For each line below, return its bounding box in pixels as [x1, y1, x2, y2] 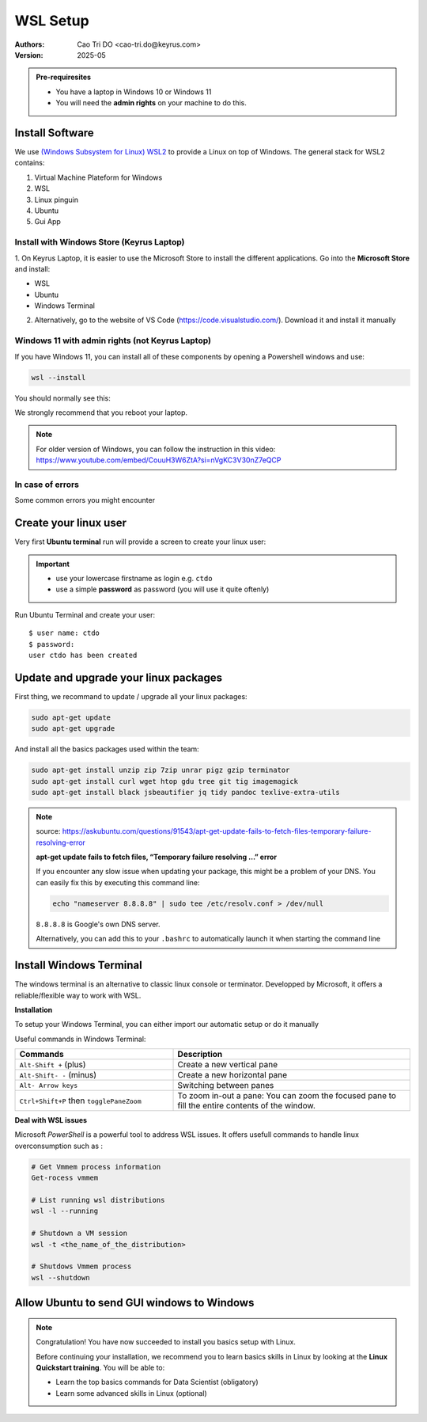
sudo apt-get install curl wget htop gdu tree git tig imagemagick [31, 777, 299, 785]
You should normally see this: [14, 393, 111, 403]
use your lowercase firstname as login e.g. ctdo [55, 573, 213, 583]
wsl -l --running [31, 1207, 99, 1215]
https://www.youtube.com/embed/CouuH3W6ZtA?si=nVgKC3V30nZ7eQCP [36, 455, 282, 465]
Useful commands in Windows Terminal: [14, 1034, 146, 1044]
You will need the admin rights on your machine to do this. [55, 98, 247, 108]
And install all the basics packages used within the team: [14, 744, 199, 754]
